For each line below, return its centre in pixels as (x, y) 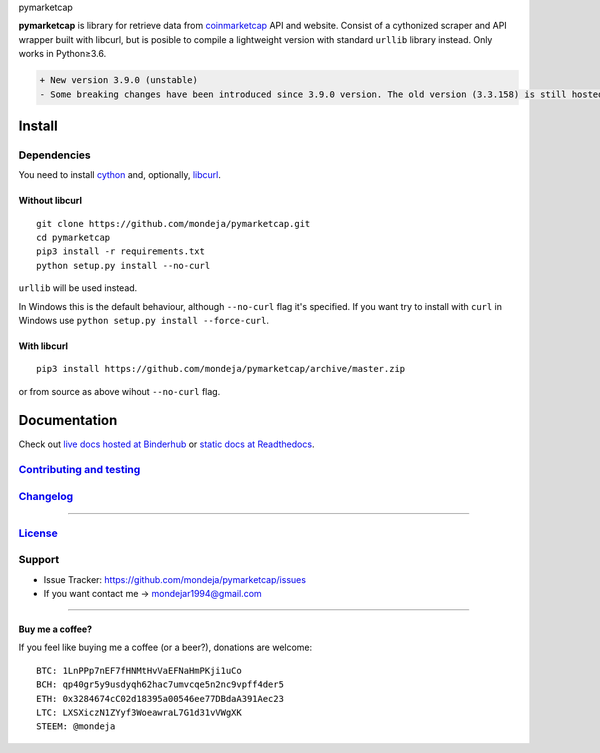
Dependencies (55, 155)
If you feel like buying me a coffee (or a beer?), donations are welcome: (165, 647)
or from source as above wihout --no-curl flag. (119, 391)
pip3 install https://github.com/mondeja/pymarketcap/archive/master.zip (221, 369)
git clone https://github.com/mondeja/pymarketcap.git (173, 223)
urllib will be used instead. (78, 288)
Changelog (46, 497)
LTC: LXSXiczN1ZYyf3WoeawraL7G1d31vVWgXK (139, 712)
